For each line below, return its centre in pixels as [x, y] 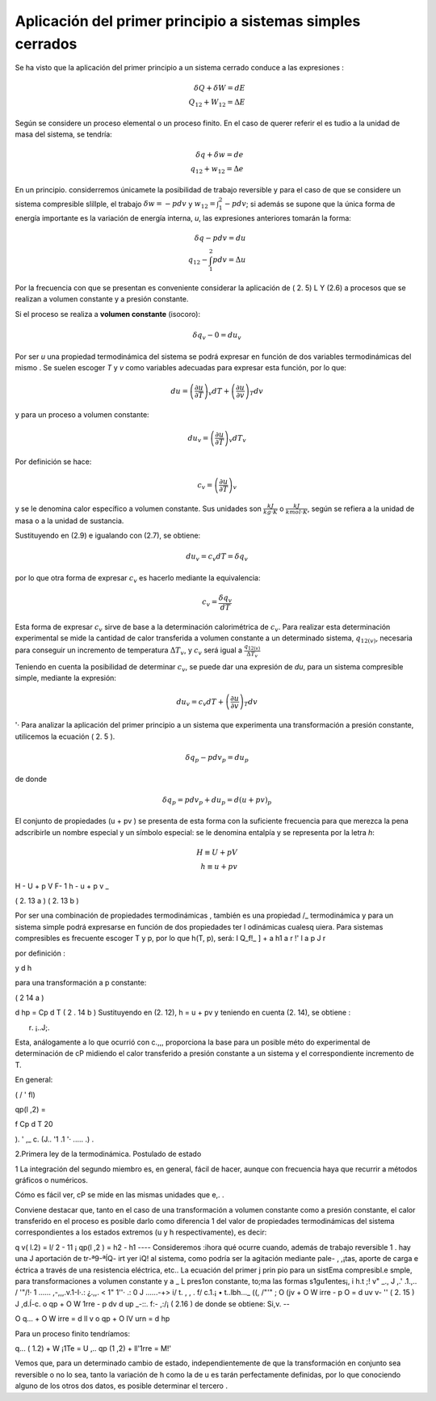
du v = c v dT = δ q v [217, 558]
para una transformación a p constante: [81, 983]
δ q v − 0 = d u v [217, 336]
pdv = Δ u [229, 260]
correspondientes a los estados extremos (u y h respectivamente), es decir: [141, 1232]
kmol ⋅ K [297, 513]
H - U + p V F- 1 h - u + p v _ [62, 886]
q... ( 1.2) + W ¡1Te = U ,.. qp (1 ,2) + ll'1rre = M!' [93, 1348]
